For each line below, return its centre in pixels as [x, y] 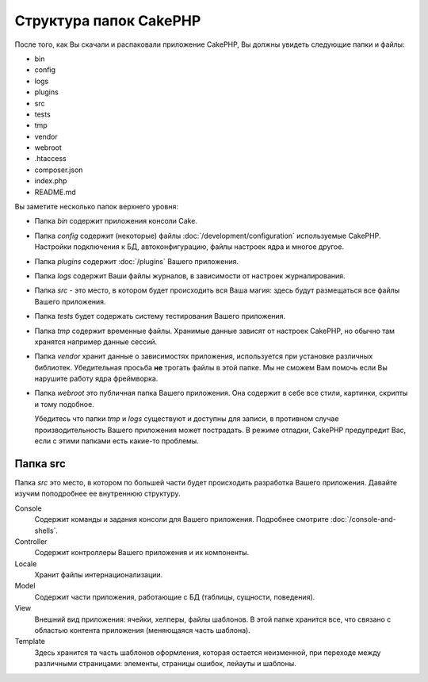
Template [30, 642]
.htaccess [50, 159]
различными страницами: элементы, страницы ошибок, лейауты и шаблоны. [165, 664]
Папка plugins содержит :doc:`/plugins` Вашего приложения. [137, 261]
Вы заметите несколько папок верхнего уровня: [96, 207]
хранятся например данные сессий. [96, 342]
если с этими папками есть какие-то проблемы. [117, 441]
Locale [26, 564]
